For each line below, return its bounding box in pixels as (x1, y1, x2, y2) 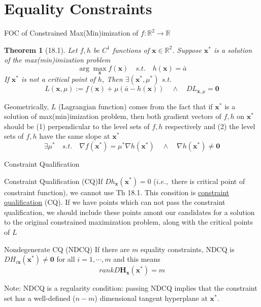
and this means (113, 254, 160, 264)
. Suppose (172, 44, 202, 55)
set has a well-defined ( (4, 292, 76, 303)
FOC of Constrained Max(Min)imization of (4, 27, 139, 38)
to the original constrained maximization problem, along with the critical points (4, 217, 253, 227)
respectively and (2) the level (165, 120, 255, 131)
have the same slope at (39, 131, 110, 141)
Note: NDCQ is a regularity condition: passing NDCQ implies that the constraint (4, 283, 257, 293)
